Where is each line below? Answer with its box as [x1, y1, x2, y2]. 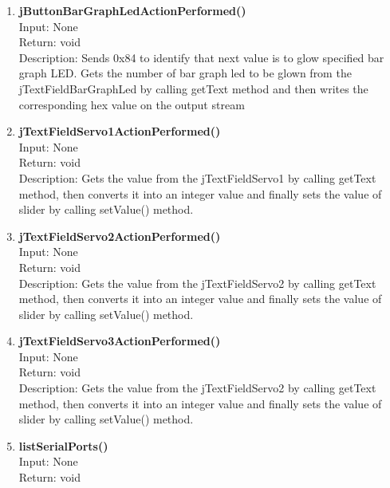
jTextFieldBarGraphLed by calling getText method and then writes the [18, 80, 368, 96]
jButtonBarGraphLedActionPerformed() [18, 2, 246, 18]
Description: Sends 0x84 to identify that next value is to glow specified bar [18, 49, 384, 65]
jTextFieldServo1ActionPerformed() [18, 123, 221, 140]
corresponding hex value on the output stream [18, 96, 245, 112]
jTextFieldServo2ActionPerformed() [18, 227, 221, 244]
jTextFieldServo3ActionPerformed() [18, 333, 221, 349]
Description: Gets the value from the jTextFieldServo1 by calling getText [18, 169, 376, 186]
